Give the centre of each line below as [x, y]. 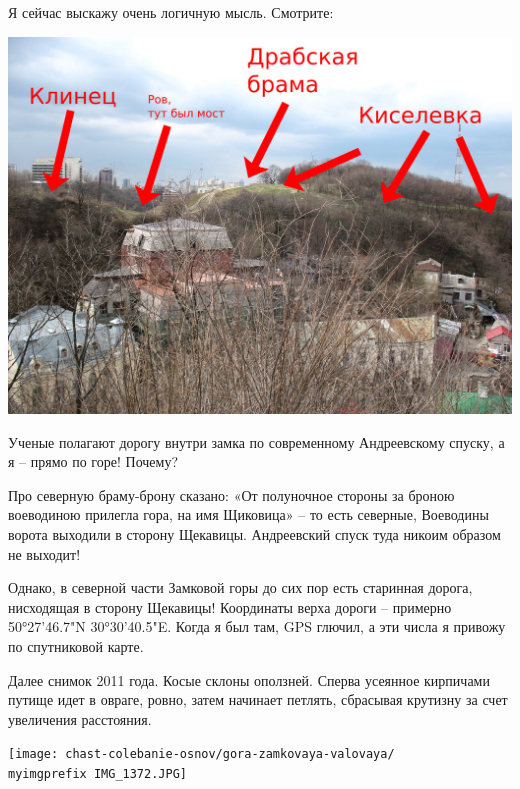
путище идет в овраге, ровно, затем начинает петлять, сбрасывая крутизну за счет [258, 699]
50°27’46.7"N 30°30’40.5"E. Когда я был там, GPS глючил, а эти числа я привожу [257, 626]
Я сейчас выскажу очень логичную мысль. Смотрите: [171, 12]
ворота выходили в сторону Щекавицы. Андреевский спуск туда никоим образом [254, 534]
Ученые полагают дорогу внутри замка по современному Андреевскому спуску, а [256, 441]
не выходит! [44, 553]
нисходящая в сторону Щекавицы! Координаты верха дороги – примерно [230, 606]
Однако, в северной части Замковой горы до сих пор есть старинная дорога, [240, 587]
